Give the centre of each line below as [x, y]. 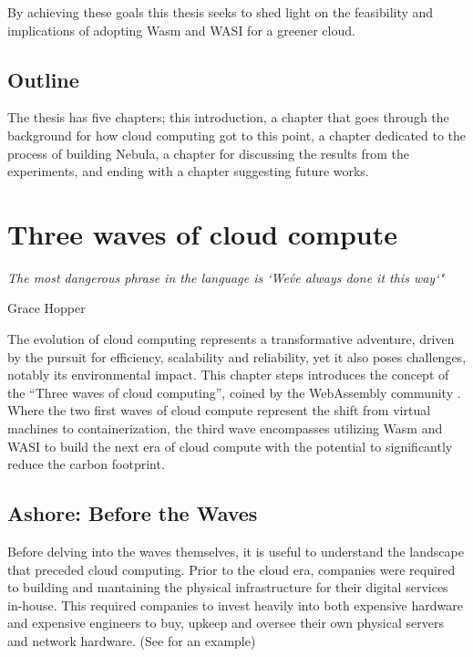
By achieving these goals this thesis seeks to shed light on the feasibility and [221, 12]
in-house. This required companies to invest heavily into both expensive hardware [235, 605]
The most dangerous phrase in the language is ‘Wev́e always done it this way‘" [226, 277]
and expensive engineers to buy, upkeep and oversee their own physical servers [226, 623]
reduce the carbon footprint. [86, 464]
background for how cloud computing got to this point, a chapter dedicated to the [237, 135]
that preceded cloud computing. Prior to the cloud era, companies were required [231, 569]
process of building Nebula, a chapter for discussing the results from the [208, 153]
